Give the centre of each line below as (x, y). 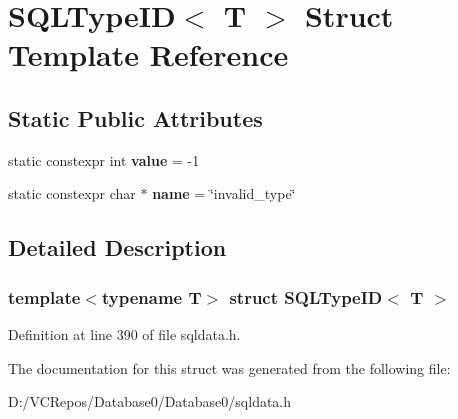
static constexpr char (72, 193)
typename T (151, 296)
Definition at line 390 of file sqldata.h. (124, 333)
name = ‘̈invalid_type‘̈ (224, 193)
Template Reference (148, 54)
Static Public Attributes (135, 117)
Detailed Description (117, 247)
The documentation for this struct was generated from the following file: (229, 367)
